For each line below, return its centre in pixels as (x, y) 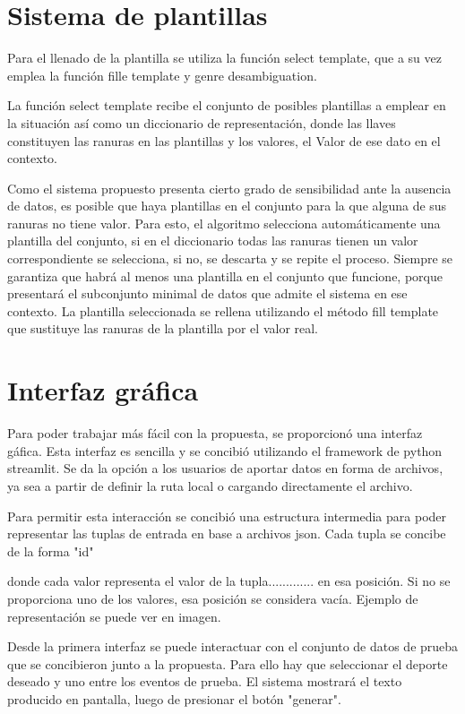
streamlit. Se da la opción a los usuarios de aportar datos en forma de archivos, (225, 468)
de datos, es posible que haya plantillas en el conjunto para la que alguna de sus (227, 206)
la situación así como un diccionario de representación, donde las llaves (202, 122)
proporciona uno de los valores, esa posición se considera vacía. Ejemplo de (213, 598)
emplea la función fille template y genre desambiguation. (162, 75)
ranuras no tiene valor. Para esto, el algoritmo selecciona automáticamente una (224, 223)
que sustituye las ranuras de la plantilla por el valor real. (163, 328)
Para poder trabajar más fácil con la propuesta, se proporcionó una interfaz (215, 433)
